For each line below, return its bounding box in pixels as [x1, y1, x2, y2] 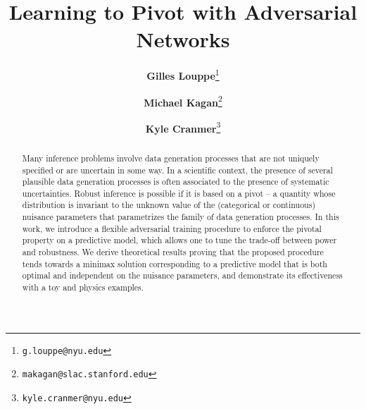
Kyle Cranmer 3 [145, 118, 221, 135]
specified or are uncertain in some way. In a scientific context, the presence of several [22, 164, 333, 176]
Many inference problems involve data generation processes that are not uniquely [22, 152, 320, 164]
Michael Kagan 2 [144, 92, 222, 109]
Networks [136, 25, 230, 54]
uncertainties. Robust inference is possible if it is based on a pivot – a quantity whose [22, 187, 336, 199]
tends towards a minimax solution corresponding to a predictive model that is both [22, 257, 327, 269]
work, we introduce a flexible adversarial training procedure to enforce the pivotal [22, 222, 322, 234]
